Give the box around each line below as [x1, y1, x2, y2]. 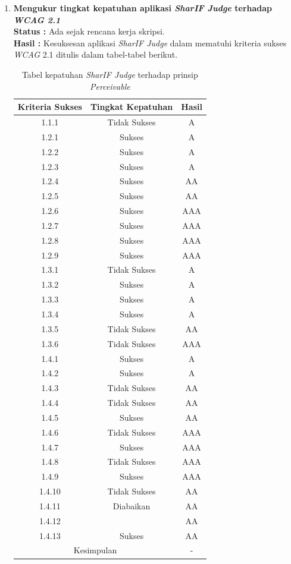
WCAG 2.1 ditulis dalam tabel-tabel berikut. [13, 48, 178, 61]
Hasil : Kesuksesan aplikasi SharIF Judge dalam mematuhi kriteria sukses [13, 36, 287, 49]
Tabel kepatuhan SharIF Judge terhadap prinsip [21, 68, 198, 80]
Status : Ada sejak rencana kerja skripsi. [13, 25, 165, 37]
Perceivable [90, 80, 130, 92]
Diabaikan [112, 499, 151, 512]
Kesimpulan [73, 544, 117, 556]
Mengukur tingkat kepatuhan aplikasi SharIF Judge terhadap [13, 2, 273, 14]
